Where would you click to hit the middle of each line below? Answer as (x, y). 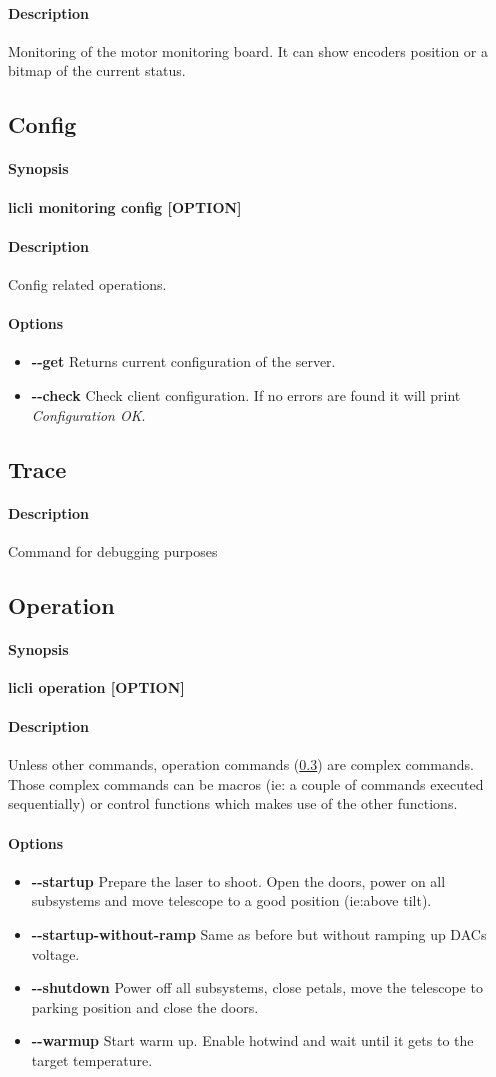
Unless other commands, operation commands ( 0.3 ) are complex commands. (241, 764)
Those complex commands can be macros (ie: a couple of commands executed (246, 783)
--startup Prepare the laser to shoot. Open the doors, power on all (238, 880)
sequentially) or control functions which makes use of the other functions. (233, 803)
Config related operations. (87, 283)
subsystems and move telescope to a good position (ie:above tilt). (231, 900)
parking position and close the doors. (145, 1006)
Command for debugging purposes (113, 550)
